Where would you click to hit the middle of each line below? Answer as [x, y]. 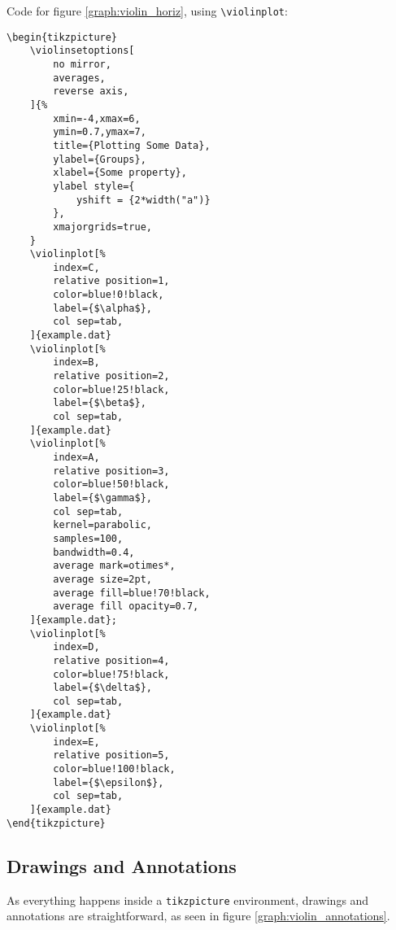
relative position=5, [111, 755]
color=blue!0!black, [109, 295]
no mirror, [82, 64]
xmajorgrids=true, [102, 227]
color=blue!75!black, [111, 674]
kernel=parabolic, [102, 525]
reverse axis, [91, 92]
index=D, [76, 647]
